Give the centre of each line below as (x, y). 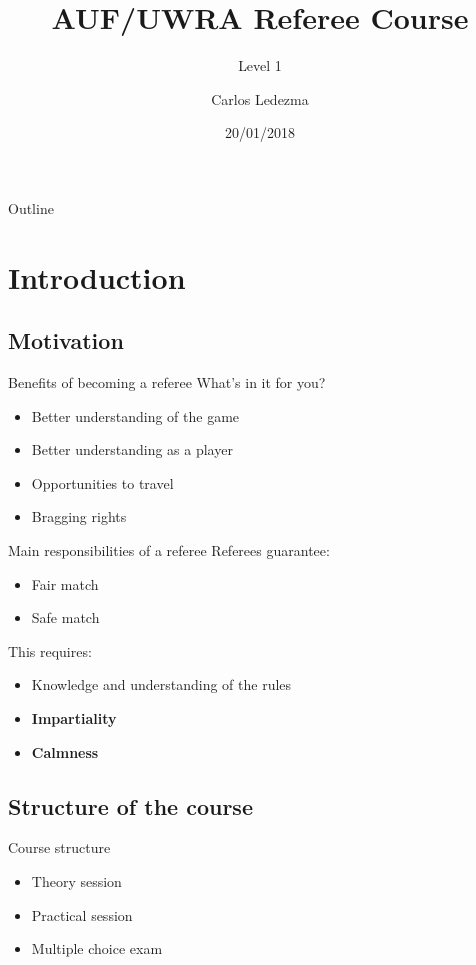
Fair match (65, 583)
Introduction (97, 276)
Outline (31, 207)
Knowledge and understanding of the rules (161, 684)
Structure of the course (130, 805)
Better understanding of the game (135, 415)
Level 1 (260, 65)
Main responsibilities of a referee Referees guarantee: (169, 550)
